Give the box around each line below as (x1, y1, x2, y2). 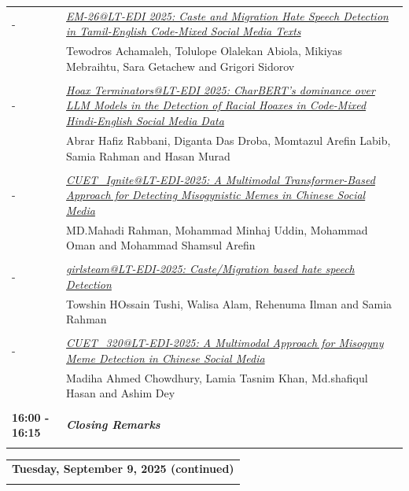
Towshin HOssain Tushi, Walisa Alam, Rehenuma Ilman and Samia (66, 295, 392, 312)
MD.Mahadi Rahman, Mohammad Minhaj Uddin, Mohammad (66, 221, 368, 238)
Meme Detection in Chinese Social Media (66, 350, 265, 367)
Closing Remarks (66, 416, 160, 433)
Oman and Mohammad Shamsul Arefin (66, 237, 256, 253)
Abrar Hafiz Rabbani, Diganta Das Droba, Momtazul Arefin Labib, (66, 131, 391, 148)
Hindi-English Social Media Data (66, 113, 224, 129)
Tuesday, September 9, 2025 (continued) (12, 460, 234, 477)
